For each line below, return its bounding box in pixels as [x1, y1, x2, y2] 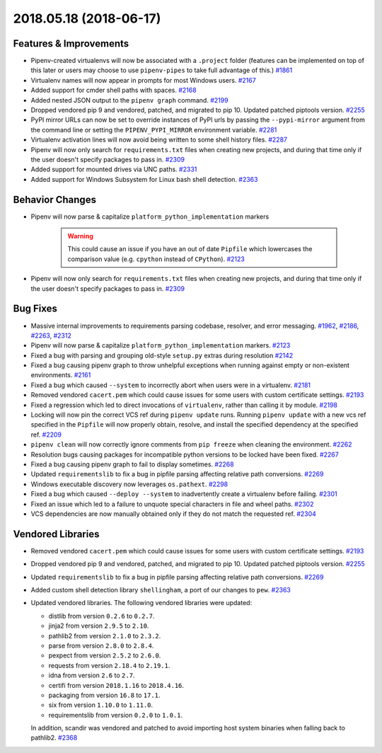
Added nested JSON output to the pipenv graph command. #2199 [30, 96, 229, 104]
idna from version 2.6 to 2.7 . [48, 671, 135, 679]
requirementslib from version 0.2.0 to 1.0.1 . [48, 711, 183, 719]
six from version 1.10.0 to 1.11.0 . [48, 701, 154, 709]
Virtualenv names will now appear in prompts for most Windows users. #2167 [30, 76, 256, 84]
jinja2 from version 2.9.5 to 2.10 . [48, 621, 149, 630]
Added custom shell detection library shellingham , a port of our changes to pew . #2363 [30, 586, 291, 594]
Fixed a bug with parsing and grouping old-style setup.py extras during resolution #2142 [30, 351, 294, 360]
